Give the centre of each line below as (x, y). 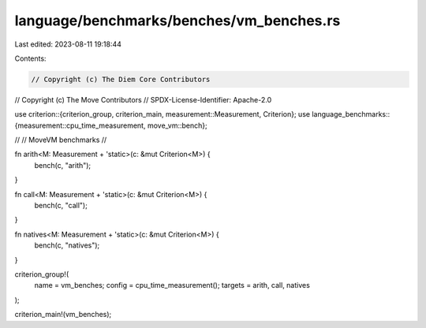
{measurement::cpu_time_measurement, (80, 125)
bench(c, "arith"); (63, 165)
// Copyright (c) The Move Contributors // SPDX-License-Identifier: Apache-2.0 (143, 99)
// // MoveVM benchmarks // (61, 140)
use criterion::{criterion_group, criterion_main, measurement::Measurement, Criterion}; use (163, 114)
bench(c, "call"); (61, 206)
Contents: (30, 58)
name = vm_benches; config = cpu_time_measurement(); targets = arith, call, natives (172, 285)
